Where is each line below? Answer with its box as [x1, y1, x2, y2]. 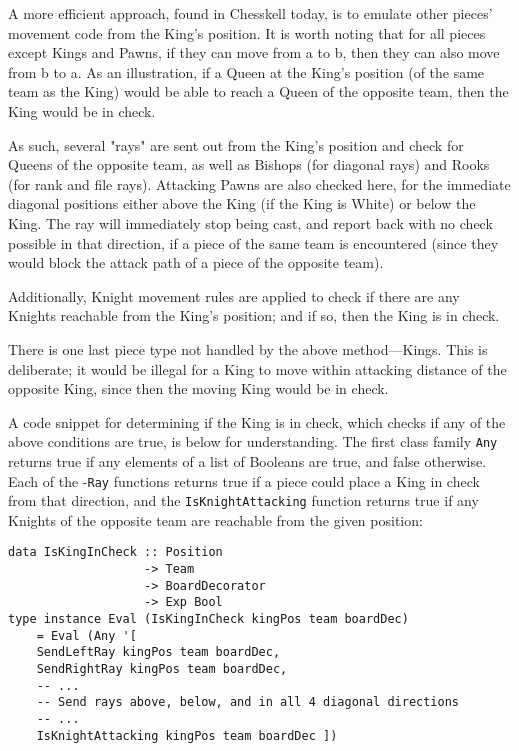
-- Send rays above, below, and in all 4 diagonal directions [36, 695, 460, 710]
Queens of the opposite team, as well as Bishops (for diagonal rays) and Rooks [8, 154, 490, 175]
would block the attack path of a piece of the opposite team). [8, 252, 384, 273]
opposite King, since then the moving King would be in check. [8, 378, 389, 399]
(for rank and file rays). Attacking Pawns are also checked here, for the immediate [8, 173, 511, 194]
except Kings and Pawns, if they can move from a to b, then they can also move [8, 42, 500, 63]
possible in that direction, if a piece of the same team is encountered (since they [8, 232, 499, 253]
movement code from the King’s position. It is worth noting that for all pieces [8, 22, 486, 43]
